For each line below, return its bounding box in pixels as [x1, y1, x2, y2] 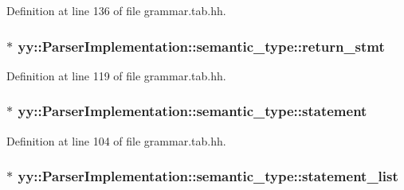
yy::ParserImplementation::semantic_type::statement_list [18, 166, 398, 186]
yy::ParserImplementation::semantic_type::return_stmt [18, 36, 385, 56]
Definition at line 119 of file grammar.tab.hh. [6, 67, 226, 83]
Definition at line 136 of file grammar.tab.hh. [6, 2, 226, 18]
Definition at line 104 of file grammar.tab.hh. [6, 132, 226, 149]
